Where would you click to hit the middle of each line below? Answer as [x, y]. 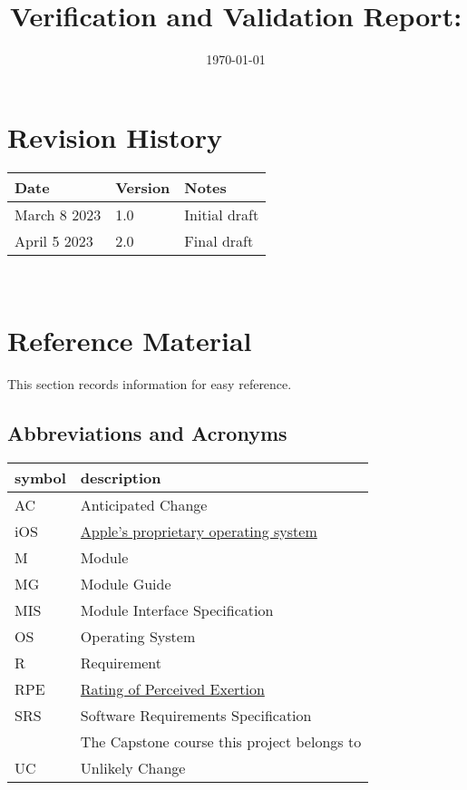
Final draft [219, 240]
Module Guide [126, 584]
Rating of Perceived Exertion [172, 689]
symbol [40, 478]
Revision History [115, 137]
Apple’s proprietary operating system [199, 532]
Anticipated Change [144, 505]
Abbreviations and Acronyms [147, 433]
